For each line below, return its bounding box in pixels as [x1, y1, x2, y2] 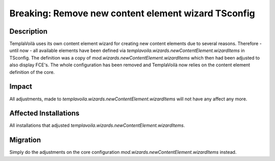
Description [9, 27, 48, 36]
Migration [9, 136, 41, 145]
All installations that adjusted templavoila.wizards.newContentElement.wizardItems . [9, 122, 185, 128]
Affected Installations [9, 109, 80, 118]
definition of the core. [9, 69, 55, 75]
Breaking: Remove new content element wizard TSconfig [9, 8, 255, 19]
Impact [9, 82, 33, 91]
